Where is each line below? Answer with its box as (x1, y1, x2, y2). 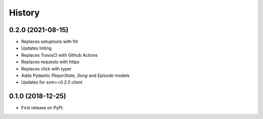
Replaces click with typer (21, 66, 72, 71)
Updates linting (21, 45, 52, 51)
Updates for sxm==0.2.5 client (21, 79, 83, 85)
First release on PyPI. (21, 105, 64, 111)
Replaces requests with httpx (21, 59, 80, 65)
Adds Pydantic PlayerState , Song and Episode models (21, 73, 130, 79)
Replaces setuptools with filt (21, 39, 78, 45)
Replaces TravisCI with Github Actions (21, 52, 98, 58)
